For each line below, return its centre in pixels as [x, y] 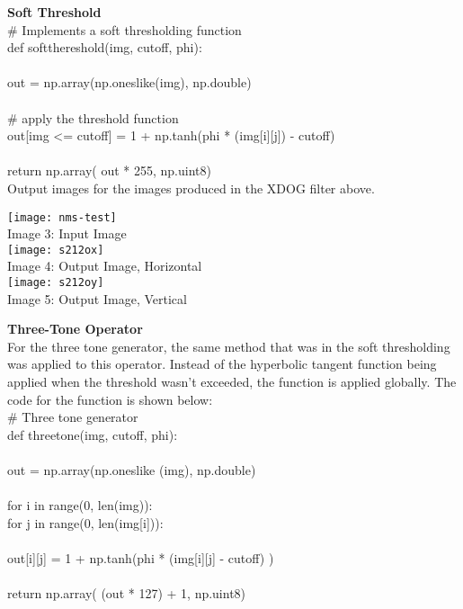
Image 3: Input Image [67, 233]
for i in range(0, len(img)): [80, 505]
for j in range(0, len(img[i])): [85, 522]
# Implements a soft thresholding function [125, 29]
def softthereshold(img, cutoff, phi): [105, 47]
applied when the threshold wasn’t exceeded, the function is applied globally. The [232, 382]
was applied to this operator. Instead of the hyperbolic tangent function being [222, 364]
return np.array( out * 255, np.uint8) [109, 170]
